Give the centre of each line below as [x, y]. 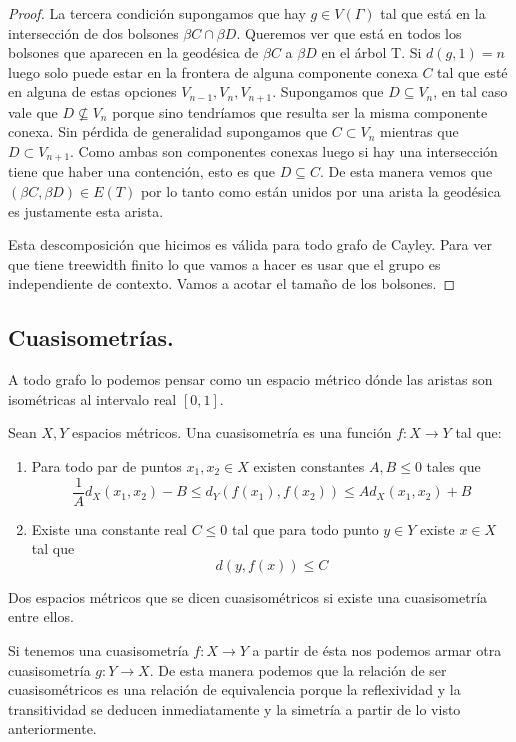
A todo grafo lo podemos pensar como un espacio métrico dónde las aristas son [250, 379]
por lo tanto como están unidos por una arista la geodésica [320, 191]
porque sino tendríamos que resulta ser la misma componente [300, 111]
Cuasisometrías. [91, 337]
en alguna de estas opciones [92, 91]
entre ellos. [41, 616]
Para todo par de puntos [106, 466]
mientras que [419, 131]
